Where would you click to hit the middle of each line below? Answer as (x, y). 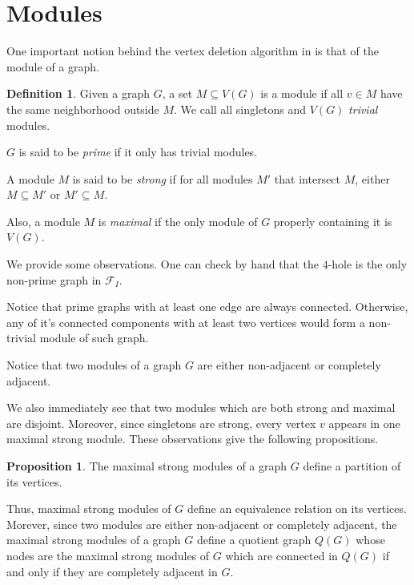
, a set (177, 93)
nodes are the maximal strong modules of (108, 555)
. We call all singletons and (240, 109)
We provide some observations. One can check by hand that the (163, 264)
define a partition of (352, 466)
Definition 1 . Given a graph (78, 93)
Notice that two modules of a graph (94, 365)
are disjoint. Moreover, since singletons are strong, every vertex (161, 423)
